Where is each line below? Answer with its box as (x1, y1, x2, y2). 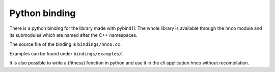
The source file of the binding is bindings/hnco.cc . (9, 41, 122, 47)
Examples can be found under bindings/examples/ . (9, 50, 123, 56)
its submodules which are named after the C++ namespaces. (9, 32, 137, 38)
